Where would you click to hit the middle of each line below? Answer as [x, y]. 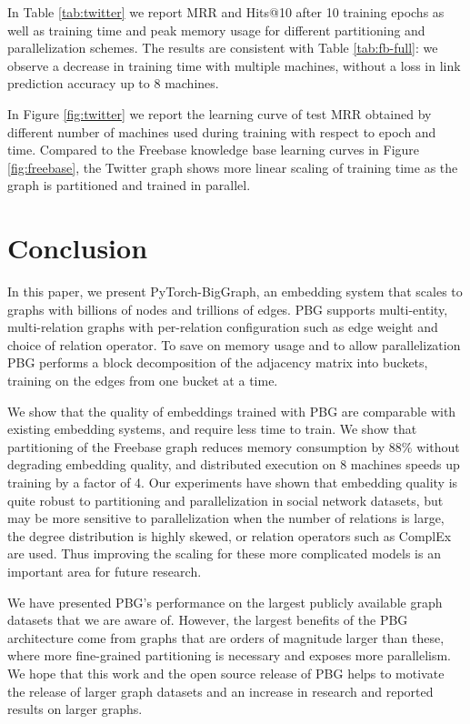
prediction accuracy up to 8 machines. [113, 83]
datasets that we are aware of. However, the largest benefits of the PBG [208, 620]
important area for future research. [105, 571]
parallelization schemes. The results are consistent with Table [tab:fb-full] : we [223, 48]
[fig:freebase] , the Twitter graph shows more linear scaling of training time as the [233, 167]
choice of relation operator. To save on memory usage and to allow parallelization [234, 344]
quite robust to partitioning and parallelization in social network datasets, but [225, 500]
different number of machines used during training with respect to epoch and [222, 131]
